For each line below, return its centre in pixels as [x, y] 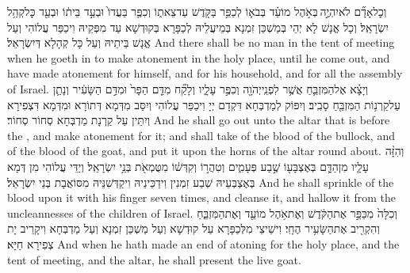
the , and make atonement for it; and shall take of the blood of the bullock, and [201, 135]
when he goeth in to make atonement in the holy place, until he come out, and [199, 57]
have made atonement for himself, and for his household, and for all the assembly [205, 73]
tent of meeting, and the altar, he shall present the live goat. [154, 259]
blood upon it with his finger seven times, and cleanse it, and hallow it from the [202, 197]
